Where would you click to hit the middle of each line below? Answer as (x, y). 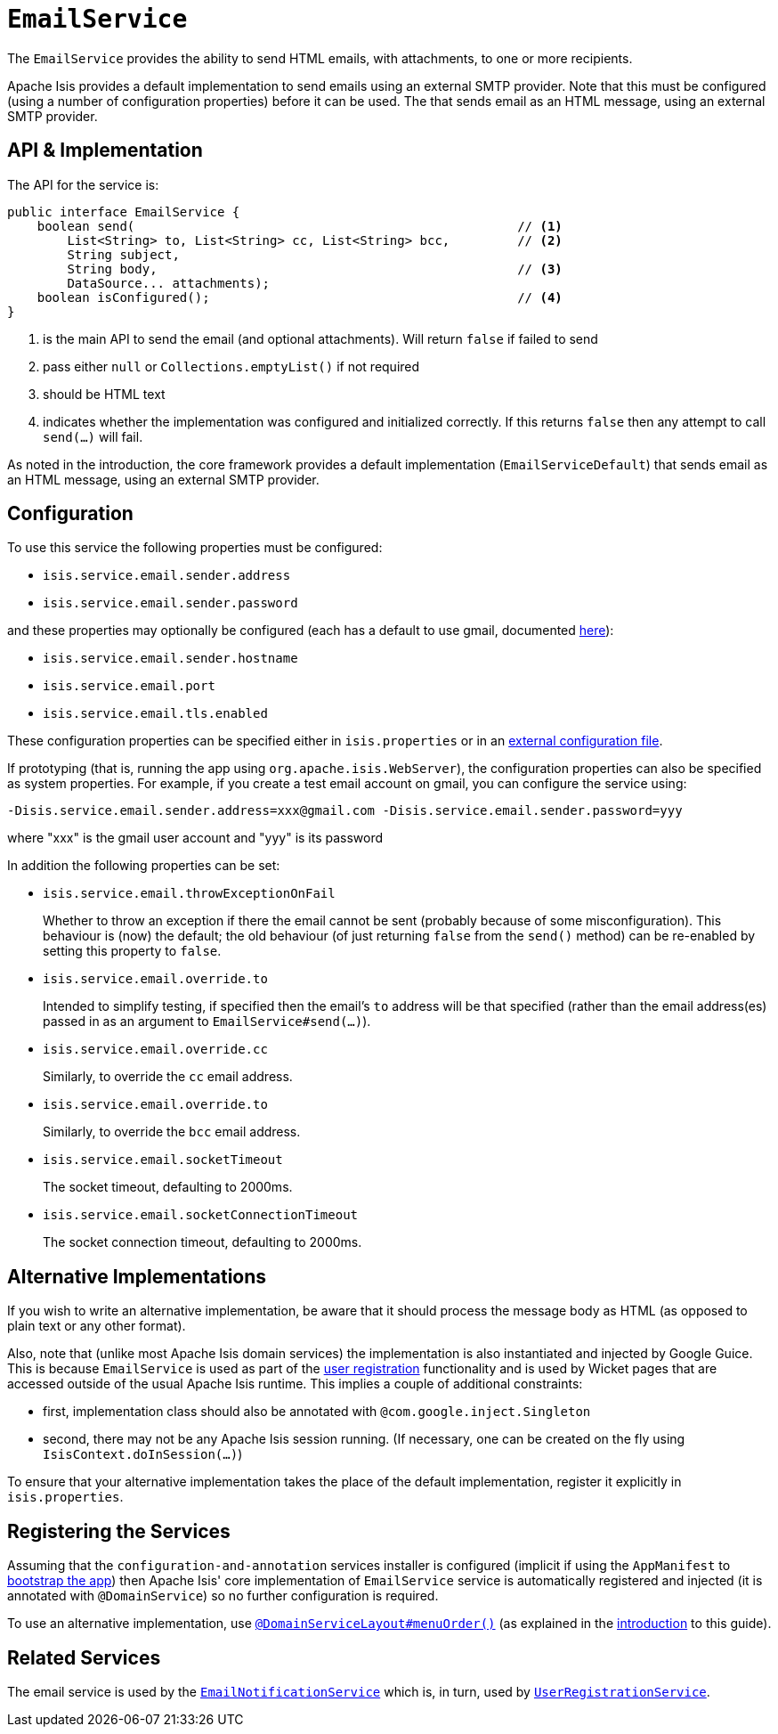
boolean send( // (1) (300, 226)
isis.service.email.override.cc (155, 1050)
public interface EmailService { (124, 212)
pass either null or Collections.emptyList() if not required (231, 366)
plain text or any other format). (97, 1326)
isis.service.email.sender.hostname (170, 659)
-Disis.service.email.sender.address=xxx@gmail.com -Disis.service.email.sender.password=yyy (345, 811)
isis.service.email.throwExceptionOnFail (189, 894)
